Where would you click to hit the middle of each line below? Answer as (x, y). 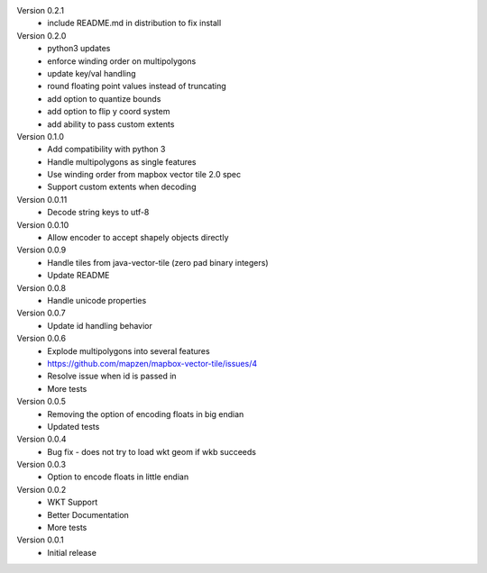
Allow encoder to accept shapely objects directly (138, 238)
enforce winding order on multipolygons (122, 61)
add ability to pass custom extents (111, 124)
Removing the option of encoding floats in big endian (146, 414)
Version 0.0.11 (42, 199)
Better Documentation (88, 514)
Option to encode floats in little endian (118, 477)
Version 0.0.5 (41, 402)
